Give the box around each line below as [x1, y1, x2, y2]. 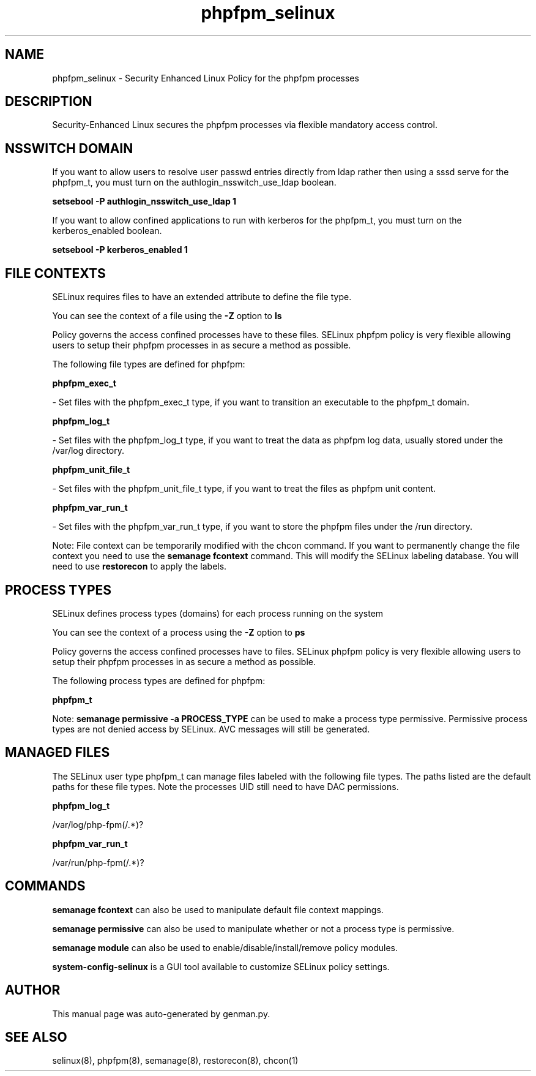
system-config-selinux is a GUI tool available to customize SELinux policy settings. [52, 961, 390, 972]
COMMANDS [5, 878, 86, 894]
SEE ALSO [5, 1029, 67, 1045]
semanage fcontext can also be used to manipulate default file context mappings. [52, 904, 384, 915]
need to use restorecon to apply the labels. [52, 561, 227, 572]
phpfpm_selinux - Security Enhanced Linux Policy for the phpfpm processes [52, 72, 359, 83]
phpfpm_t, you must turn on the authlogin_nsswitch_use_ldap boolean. [52, 177, 337, 188]
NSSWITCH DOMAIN [5, 140, 133, 156]
